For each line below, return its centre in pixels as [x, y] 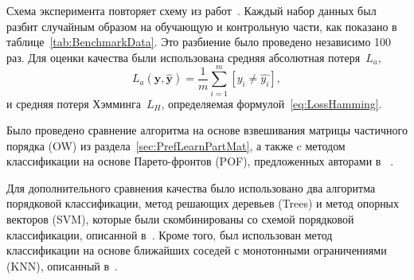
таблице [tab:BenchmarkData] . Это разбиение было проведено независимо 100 [199, 42]
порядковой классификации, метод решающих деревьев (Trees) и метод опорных [203, 203]
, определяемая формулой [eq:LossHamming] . [271, 103]
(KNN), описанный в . [62, 265]
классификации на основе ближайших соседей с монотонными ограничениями [197, 250]
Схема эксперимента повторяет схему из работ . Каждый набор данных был [191, 10]
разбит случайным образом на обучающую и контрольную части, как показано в [202, 26]
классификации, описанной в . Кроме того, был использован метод [170, 234]
